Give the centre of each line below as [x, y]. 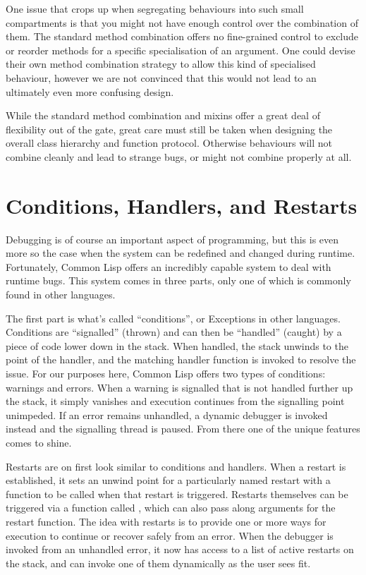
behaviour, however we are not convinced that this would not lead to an [161, 77]
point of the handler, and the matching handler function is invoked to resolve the [181, 359]
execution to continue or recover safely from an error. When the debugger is [170, 535]
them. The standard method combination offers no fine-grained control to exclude [182, 36]
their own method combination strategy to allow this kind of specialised [161, 64]
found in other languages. [61, 295]
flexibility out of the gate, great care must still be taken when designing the [169, 129]
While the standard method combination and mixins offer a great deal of [163, 115]
